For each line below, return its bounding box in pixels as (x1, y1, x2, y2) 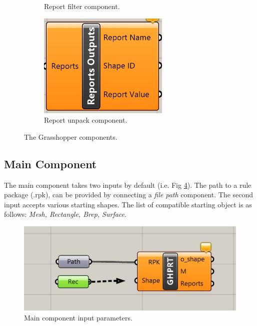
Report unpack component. (44, 115, 127, 125)
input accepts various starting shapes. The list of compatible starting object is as (4, 199, 252, 209)
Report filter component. (44, 1, 120, 11)
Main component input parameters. (24, 312, 132, 322)
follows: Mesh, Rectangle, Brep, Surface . (4, 209, 126, 219)
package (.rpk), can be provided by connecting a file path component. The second (4, 189, 253, 200)
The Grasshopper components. (24, 131, 117, 142)
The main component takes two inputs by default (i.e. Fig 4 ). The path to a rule (4, 179, 251, 190)
